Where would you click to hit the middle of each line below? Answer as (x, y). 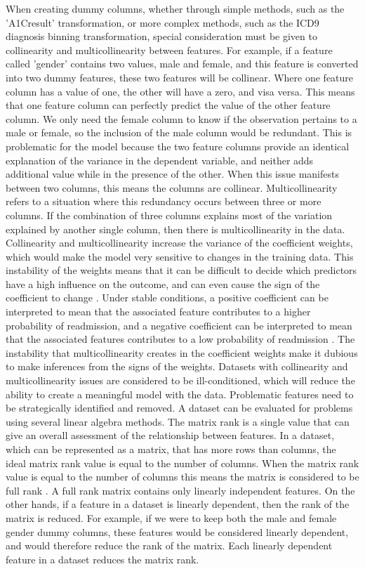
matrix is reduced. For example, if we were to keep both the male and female (171, 517)
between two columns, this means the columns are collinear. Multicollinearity (172, 187)
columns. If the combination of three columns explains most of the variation (169, 215)
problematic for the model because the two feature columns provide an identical (178, 146)
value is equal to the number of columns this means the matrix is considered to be (182, 477)
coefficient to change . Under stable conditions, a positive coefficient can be (167, 297)
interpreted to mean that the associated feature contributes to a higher (158, 312)
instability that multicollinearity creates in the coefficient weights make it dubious (182, 352)
